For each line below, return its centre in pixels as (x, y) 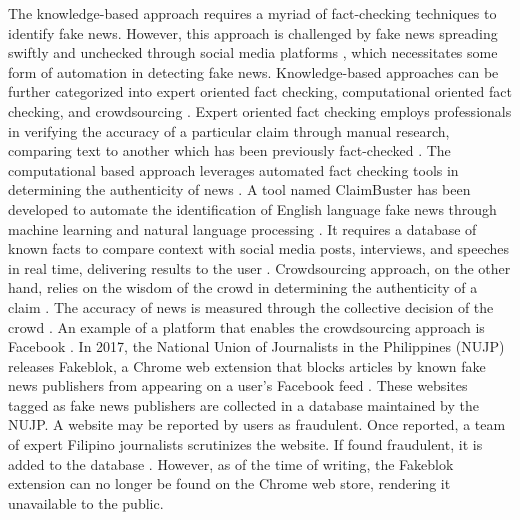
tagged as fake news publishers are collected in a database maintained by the (243, 404)
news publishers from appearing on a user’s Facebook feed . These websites (238, 385)
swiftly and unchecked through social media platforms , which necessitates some (253, 52)
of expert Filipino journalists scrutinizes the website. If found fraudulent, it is (245, 444)
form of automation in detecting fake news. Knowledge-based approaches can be (253, 71)
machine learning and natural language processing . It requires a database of (242, 228)
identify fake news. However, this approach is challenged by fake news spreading (253, 32)
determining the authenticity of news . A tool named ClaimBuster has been (239, 189)
